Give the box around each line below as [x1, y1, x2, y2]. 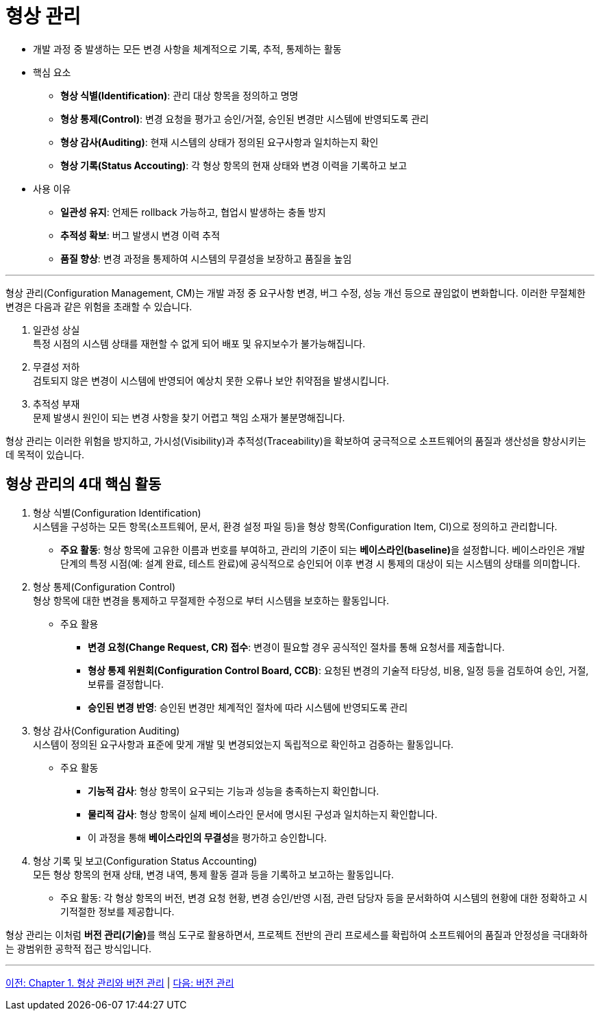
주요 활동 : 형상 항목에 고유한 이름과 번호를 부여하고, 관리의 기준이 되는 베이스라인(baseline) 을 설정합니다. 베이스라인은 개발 [60, 543, 586, 556]
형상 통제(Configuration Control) [33, 580, 176, 593]
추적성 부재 [33, 397, 80, 410]
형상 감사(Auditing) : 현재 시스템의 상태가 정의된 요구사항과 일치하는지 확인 [60, 136, 379, 148]
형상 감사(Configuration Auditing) [33, 724, 180, 736]
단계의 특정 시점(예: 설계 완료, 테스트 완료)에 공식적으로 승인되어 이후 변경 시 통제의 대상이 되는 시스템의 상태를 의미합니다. [60, 557, 581, 569]
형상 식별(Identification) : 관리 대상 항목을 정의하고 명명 [60, 89, 299, 101]
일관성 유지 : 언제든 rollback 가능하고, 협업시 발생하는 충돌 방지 [60, 206, 326, 218]
